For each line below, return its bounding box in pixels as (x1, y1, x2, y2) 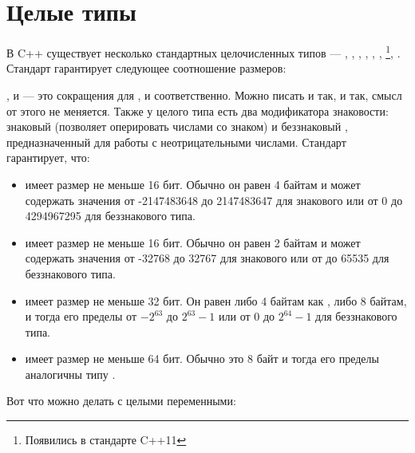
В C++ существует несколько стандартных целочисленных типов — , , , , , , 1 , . (6, 42, 401, 61)
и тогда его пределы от (25, 308, 137, 325)
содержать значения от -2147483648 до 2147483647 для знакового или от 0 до (25, 191, 403, 208)
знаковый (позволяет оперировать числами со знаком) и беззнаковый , (6, 118, 348, 135)
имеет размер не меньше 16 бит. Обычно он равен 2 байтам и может (25, 234, 361, 250)
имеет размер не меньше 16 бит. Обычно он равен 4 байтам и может (25, 175, 361, 192)
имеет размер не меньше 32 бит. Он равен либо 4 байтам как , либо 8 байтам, (25, 292, 407, 309)
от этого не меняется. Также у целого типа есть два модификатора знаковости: (6, 102, 389, 119)
